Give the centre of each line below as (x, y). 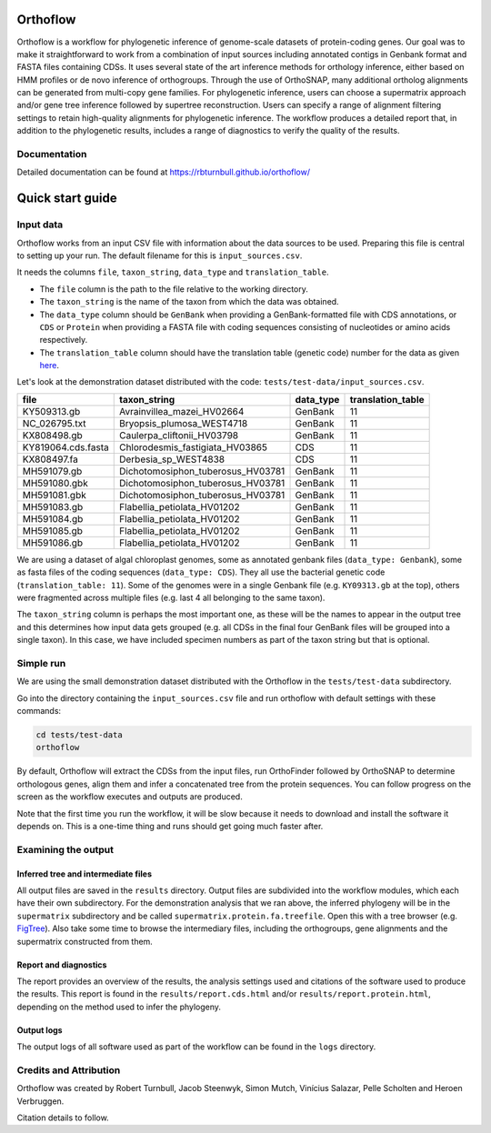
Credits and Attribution (69, 1070)
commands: (39, 711)
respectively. (64, 340)
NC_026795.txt (54, 423)
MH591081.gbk (54, 495)
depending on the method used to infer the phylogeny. (119, 1007)
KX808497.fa (50, 459)
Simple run (41, 663)
